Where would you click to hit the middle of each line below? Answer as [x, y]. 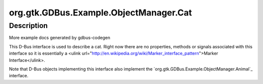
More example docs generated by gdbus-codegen [60, 38]
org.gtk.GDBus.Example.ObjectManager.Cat [101, 13]
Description [28, 26]
